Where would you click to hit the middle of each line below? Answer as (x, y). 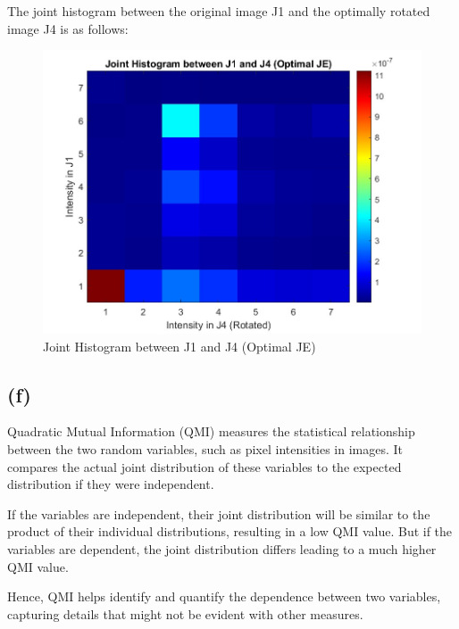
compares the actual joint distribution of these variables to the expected (204, 466)
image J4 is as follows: (68, 28)
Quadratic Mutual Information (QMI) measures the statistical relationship (211, 431)
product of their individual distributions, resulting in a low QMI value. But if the (230, 531)
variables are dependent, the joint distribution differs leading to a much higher (222, 549)
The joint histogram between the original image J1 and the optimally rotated (219, 11)
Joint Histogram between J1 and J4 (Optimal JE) (179, 346)
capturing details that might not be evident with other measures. (185, 613)
